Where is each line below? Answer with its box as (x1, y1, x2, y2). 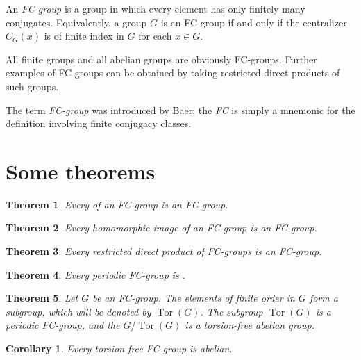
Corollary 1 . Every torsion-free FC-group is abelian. (6, 341, 233, 356)
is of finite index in (44, 28, 124, 43)
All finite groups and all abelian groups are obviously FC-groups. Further (6, 51, 317, 66)
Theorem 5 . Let (6, 291, 78, 305)
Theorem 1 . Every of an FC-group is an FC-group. (6, 197, 228, 211)
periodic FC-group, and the (6, 318, 120, 332)
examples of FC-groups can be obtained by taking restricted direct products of (6, 65, 340, 80)
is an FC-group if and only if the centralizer (160, 15, 347, 29)
